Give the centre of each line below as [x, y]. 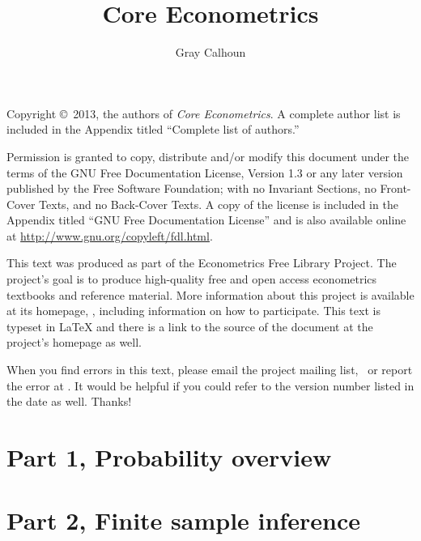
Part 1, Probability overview [169, 457]
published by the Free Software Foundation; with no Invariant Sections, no [191, 188]
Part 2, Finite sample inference [183, 520]
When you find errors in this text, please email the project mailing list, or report [210, 370]
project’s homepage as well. [74, 342]
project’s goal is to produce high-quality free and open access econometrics [192, 279]
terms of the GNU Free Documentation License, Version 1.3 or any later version [205, 172]
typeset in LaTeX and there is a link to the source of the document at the [190, 326]
